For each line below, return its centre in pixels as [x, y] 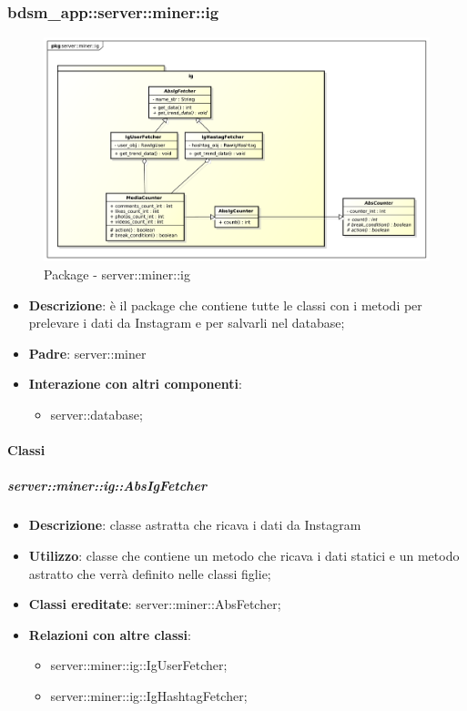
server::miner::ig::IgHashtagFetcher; [149, 695]
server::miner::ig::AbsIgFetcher [107, 486]
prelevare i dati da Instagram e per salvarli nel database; [187, 323]
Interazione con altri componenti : [135, 384]
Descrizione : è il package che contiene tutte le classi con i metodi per [225, 305]
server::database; [96, 414]
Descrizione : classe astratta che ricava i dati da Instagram [195, 525]
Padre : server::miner [87, 353]
